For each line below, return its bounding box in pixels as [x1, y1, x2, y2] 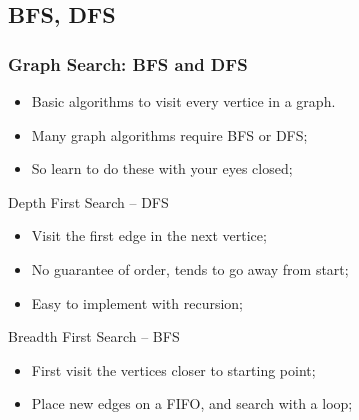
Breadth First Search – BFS [8, 326, 180, 347]
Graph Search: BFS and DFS [8, 51, 248, 76]
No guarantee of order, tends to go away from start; [31, 258, 349, 279]
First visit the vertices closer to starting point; [31, 359, 316, 380]
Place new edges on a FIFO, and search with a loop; [31, 393, 353, 414]
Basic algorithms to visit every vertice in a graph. [31, 91, 336, 111]
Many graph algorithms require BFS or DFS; [31, 124, 308, 145]
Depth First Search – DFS [8, 191, 169, 212]
